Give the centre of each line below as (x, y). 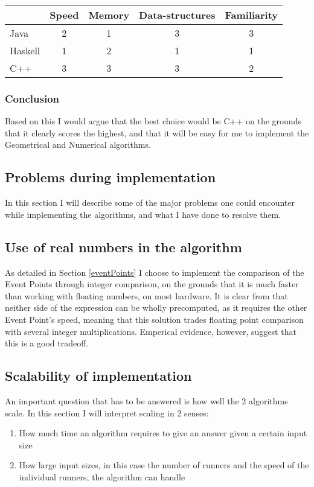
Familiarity (252, 15)
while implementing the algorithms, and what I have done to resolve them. (143, 214)
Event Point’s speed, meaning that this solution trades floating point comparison (154, 319)
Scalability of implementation (98, 376)
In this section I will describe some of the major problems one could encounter (150, 202)
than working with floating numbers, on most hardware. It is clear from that (146, 295)
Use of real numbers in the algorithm (123, 247)
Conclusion (32, 98)
